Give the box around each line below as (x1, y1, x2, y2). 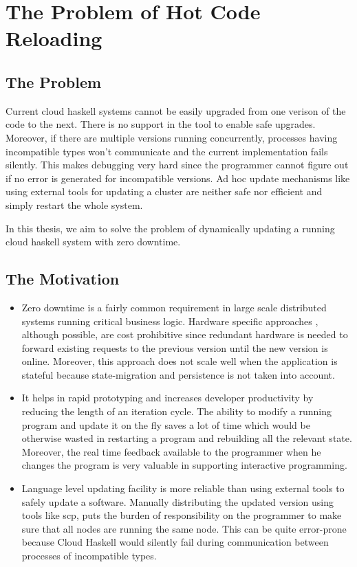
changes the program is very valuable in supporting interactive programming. (21, 458, 347, 472)
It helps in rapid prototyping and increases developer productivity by (21, 390, 314, 405)
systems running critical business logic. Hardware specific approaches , (21, 313, 318, 328)
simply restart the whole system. (6, 197, 143, 212)
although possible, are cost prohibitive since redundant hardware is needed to (21, 327, 348, 342)
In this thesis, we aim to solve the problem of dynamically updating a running (6, 221, 335, 235)
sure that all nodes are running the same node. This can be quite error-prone (21, 521, 347, 535)
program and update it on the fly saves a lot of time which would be (21, 417, 310, 432)
